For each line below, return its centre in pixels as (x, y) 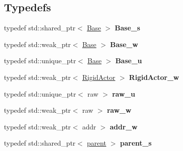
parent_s (136, 143)
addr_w (124, 126)
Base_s (127, 28)
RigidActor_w (154, 77)
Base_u (129, 61)
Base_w (124, 44)
